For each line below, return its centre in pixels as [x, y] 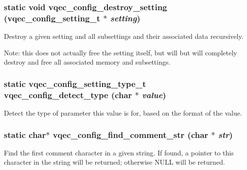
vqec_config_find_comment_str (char [131, 134]
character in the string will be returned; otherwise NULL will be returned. [115, 162]
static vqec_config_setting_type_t [75, 83]
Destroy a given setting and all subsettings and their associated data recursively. [124, 36]
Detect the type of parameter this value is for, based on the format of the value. [123, 113]
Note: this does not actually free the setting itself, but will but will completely [121, 52]
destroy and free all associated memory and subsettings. [87, 62]
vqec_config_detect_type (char [68, 94]
